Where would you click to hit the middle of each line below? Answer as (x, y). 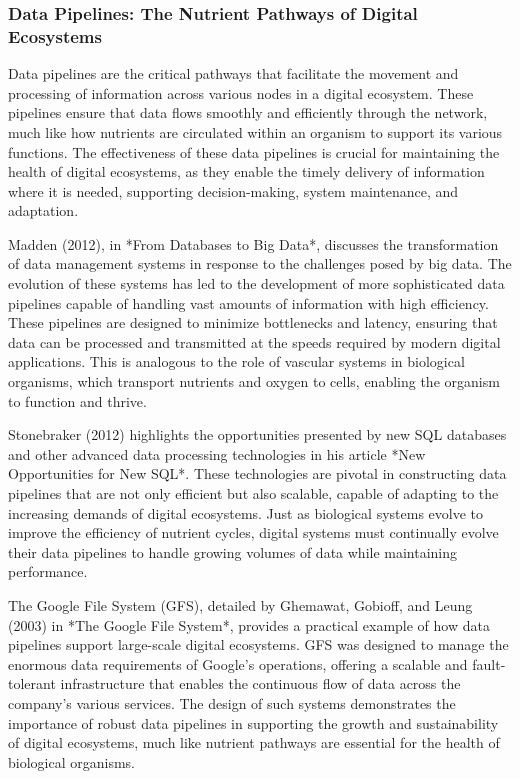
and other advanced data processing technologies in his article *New (217, 453)
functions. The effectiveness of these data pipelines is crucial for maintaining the (254, 151)
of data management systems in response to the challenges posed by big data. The (260, 263)
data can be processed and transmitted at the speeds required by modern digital (254, 341)
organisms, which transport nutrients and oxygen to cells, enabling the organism (254, 381)
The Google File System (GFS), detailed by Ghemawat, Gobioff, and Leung (240, 604)
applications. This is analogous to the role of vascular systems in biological (236, 361)
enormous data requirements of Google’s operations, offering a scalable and (238, 663)
